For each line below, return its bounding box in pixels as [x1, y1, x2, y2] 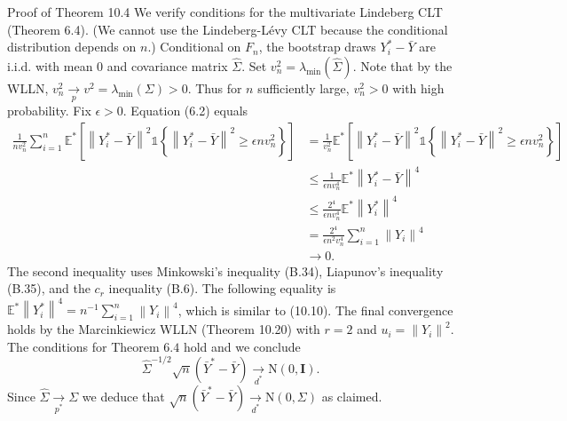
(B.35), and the [7, 279, 91, 298]
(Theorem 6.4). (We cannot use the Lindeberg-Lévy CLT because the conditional [7, 20, 448, 38]
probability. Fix [7, 101, 91, 120]
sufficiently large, [257, 78, 350, 97]
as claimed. [321, 386, 382, 405]
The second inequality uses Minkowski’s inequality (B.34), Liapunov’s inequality [7, 261, 444, 280]
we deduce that [82, 386, 165, 405]
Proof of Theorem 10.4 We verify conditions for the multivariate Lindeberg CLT [7, 3, 443, 20]
